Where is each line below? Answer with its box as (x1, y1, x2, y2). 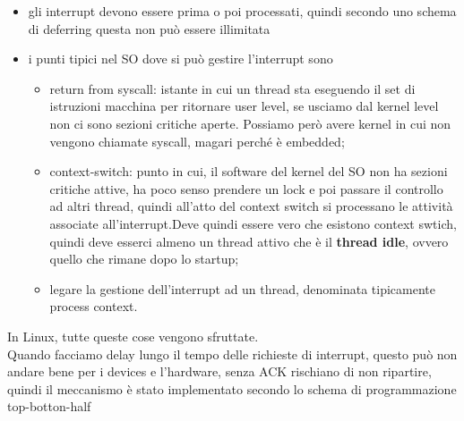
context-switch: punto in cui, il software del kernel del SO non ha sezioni (49, 162, 448, 181)
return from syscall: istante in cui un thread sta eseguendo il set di (49, 79, 416, 97)
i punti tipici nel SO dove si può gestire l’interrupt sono (28, 49, 333, 68)
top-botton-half (7, 397, 91, 416)
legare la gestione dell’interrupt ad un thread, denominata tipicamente (49, 279, 435, 298)
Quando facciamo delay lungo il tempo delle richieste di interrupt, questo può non (7, 344, 458, 363)
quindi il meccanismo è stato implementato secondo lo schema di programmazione (7, 379, 457, 398)
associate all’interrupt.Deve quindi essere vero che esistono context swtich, (49, 214, 457, 232)
